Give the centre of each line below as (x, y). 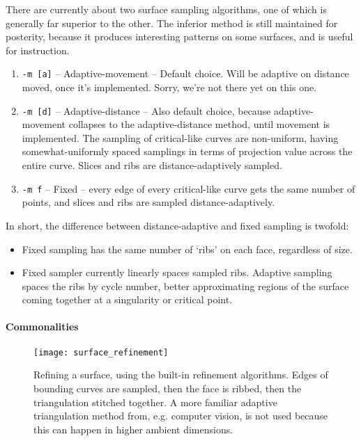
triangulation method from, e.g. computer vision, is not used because (181, 416)
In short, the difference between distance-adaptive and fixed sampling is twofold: (177, 225)
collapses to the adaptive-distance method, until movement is (199, 124)
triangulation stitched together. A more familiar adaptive (155, 402)
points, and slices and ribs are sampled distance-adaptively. (148, 202)
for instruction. (38, 50)
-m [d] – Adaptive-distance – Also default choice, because (146, 110)
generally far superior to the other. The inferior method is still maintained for (172, 23)
